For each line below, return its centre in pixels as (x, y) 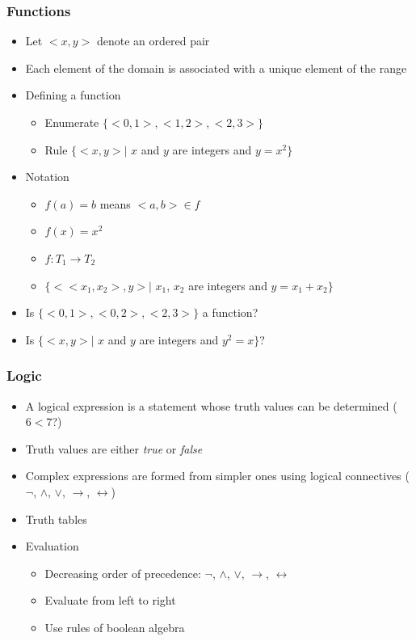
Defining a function (73, 95)
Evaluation (52, 546)
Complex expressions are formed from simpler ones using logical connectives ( (217, 476)
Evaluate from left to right (110, 600)
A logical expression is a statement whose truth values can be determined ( (211, 405)
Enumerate (72, 122)
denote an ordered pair (153, 41)
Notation (47, 177)
